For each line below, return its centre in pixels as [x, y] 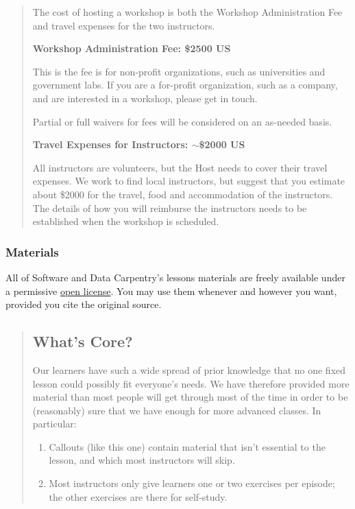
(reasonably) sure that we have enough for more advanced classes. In [177, 410]
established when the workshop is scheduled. [126, 221]
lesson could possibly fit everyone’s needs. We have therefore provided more [191, 383]
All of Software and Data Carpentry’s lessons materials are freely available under [175, 277]
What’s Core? [83, 341]
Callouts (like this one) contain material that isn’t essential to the [187, 446]
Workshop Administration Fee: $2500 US [132, 48]
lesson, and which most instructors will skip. [142, 460]
